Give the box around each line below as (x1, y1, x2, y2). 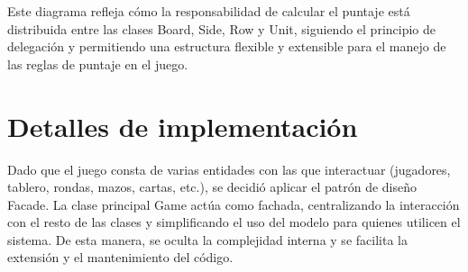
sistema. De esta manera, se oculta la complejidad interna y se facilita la (7, 230, 408, 249)
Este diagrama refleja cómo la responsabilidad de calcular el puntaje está (7, 2, 410, 20)
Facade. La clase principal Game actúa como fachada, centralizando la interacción (7, 195, 460, 213)
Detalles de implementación (7, 107, 358, 144)
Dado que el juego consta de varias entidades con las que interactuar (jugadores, (7, 159, 451, 178)
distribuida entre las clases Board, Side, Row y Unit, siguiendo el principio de (7, 19, 436, 38)
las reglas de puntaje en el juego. (7, 54, 188, 73)
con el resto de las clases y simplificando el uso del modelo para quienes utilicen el (7, 213, 461, 231)
